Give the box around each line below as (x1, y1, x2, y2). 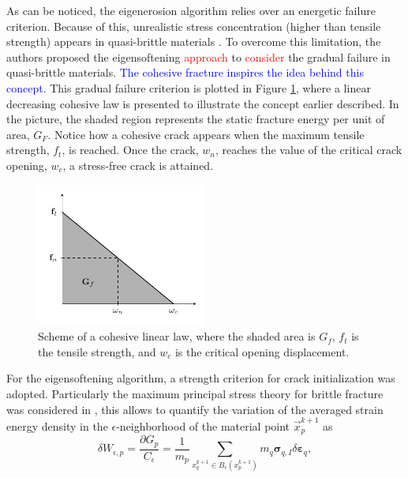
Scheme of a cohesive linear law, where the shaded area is (38, 328, 316, 344)
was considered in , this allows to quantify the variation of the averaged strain (6, 401, 384, 417)
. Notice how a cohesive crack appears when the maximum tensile (47, 126, 365, 142)
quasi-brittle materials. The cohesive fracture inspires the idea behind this (6, 64, 364, 81)
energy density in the (6, 417, 108, 434)
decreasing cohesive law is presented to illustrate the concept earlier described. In (6, 95, 399, 111)
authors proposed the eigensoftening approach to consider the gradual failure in (6, 48, 391, 65)
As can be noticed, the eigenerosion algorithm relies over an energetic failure (6, 2, 376, 18)
